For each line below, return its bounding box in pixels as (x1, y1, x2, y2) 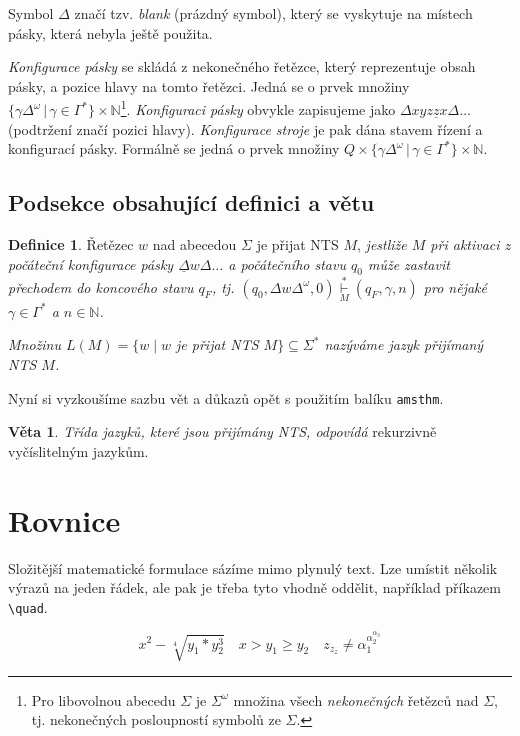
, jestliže (357, 234, 407, 255)
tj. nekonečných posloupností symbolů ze (31, 709, 281, 730)
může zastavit (367, 253, 450, 274)
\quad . (8, 596, 48, 617)
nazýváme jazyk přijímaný (324, 334, 484, 355)
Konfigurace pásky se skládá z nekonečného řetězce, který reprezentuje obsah (8, 56, 476, 77)
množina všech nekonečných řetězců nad (233, 689, 479, 710)
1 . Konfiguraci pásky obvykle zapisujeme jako (120, 96, 396, 120)
